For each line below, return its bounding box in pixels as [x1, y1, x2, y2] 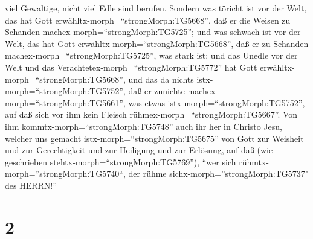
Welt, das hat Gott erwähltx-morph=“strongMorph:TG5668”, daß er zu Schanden [5, 37, 309, 49]
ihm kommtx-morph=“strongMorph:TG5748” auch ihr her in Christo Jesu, [5, 119, 282, 132]
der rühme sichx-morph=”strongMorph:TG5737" [128, 167, 308, 180]
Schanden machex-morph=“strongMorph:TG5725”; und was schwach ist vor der [5, 25, 301, 38]
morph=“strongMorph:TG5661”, [5, 96, 126, 109]
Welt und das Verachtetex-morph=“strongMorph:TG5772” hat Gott [5, 60, 257, 73]
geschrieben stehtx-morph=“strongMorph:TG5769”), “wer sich [5, 155, 236, 168]
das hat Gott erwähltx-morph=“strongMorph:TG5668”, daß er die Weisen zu [5, 13, 291, 26]
